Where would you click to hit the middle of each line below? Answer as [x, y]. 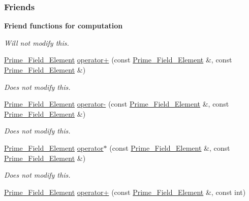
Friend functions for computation [64, 26]
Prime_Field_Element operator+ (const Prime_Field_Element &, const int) [125, 192]
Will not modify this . [37, 42]
